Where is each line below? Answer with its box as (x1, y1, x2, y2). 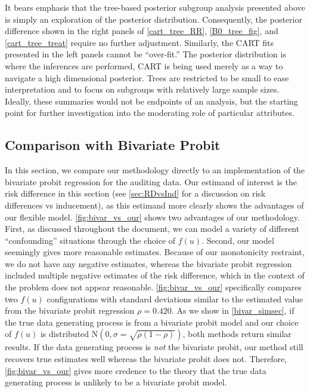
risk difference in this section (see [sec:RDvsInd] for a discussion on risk (5, 187, 266, 200)
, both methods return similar (182, 327, 292, 340)
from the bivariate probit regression (5, 304, 135, 317)
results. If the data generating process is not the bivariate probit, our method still (5, 341, 303, 353)
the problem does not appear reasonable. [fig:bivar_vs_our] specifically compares (5, 281, 302, 293)
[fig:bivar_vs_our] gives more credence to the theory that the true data (5, 364, 266, 376)
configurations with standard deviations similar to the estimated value (46, 292, 303, 305)
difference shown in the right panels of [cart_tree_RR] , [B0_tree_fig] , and (5, 24, 278, 37)
